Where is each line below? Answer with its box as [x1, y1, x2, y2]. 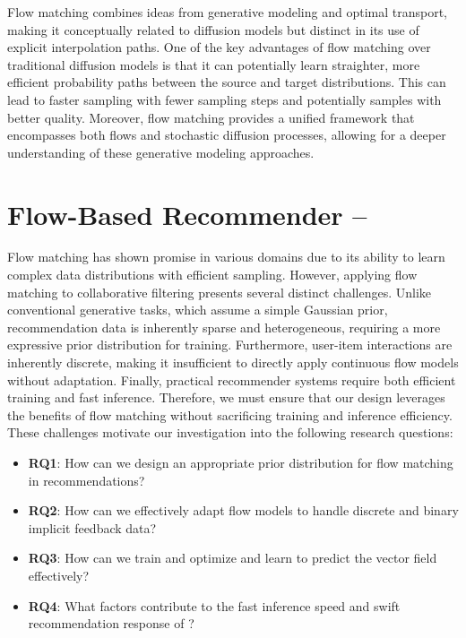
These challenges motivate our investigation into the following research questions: [7, 423, 453, 442]
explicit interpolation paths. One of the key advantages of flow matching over [7, 38, 431, 56]
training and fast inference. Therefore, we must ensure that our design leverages [7, 388, 445, 407]
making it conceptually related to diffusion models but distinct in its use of [7, 20, 419, 39]
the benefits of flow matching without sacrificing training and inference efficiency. [7, 405, 453, 424]
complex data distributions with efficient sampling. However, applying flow [7, 265, 418, 284]
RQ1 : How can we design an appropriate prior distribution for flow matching [28, 453, 453, 471]
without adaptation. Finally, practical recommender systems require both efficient [7, 370, 456, 389]
